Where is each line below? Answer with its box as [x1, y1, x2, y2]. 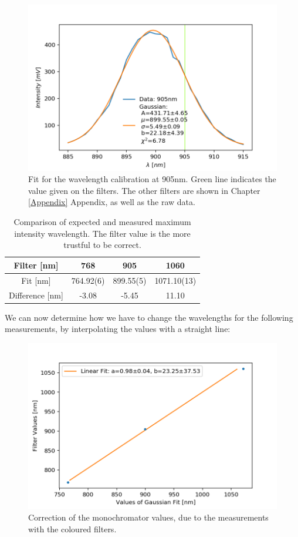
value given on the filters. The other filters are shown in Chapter [28, 184, 260, 196]
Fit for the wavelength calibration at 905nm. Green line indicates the [28, 173, 276, 185]
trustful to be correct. [63, 239, 141, 251]
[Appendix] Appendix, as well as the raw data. [28, 196, 195, 208]
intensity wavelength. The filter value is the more [14, 227, 191, 239]
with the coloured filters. [28, 522, 117, 535]
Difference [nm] [9, 288, 63, 301]
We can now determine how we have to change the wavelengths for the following [5, 311, 293, 323]
